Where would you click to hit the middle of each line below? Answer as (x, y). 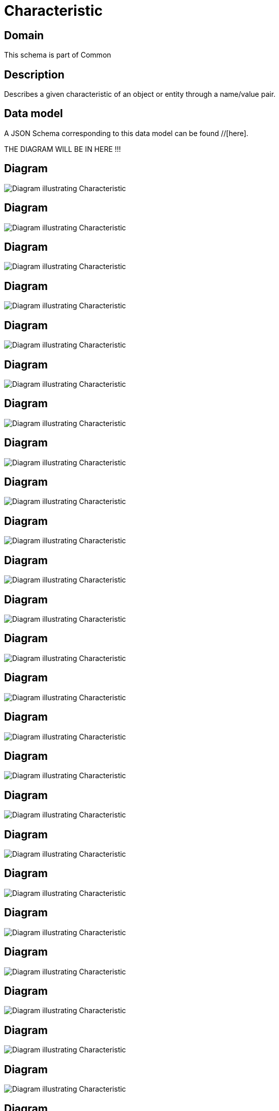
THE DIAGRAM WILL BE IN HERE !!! (63, 149)
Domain (24, 35)
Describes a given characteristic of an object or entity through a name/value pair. (140, 94)
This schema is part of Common (58, 55)
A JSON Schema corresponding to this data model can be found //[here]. (126, 133)
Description (34, 74)
